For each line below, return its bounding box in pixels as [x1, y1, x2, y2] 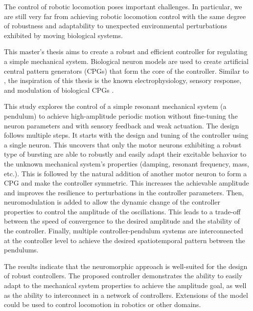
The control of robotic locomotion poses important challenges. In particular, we [4, 1, 242, 11]
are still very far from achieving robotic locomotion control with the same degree [4, 11, 246, 21]
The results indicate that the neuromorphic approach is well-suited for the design [4, 261, 248, 271]
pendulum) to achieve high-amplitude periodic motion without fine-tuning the [4, 110, 238, 121]
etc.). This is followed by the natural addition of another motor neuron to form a [4, 168, 247, 178]
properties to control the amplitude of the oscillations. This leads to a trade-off [4, 206, 241, 216]
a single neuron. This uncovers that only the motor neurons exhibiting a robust [4, 139, 242, 149]
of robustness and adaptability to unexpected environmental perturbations [4, 21, 227, 31]
